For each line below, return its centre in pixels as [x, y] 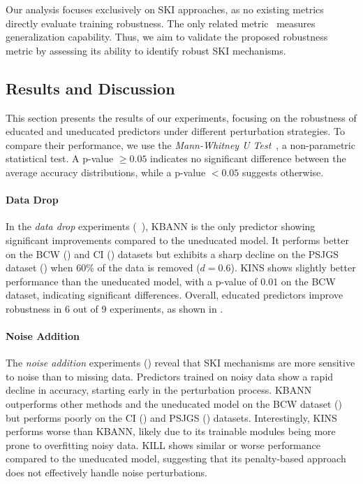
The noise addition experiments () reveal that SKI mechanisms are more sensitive [180, 363]
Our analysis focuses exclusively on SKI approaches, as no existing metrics [165, 9]
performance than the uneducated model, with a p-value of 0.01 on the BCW [171, 281]
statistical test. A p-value [60, 158]
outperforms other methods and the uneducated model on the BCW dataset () [174, 404]
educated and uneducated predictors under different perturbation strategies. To [175, 131]
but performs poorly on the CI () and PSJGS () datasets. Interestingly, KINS [171, 417]
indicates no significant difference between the [248, 158]
